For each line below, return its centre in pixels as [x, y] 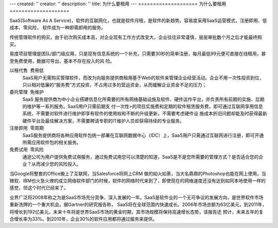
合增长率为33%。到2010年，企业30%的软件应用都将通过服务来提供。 [83, 219]
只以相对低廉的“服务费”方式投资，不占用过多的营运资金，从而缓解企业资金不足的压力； [115, 84]
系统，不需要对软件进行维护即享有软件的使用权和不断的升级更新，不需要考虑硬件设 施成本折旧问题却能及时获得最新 [145, 114]
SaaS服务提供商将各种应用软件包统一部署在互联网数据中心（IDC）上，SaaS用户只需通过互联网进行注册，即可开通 [143, 135]
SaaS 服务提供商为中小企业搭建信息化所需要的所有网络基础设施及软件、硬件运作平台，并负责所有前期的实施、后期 [143, 99]
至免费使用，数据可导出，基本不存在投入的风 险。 [62, 61]
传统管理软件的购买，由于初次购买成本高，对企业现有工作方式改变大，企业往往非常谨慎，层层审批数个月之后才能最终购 [136, 37]
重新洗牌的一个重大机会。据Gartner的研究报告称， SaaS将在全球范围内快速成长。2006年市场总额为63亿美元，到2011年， [138, 205]
